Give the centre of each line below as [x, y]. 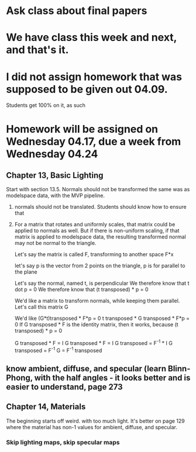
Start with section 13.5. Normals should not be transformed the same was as [98, 189]
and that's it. [37, 50]
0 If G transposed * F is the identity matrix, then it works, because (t [96, 325]
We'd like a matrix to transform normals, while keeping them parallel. [97, 301]
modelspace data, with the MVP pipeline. [56, 196]
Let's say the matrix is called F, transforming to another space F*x [94, 254]
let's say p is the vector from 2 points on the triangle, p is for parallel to [100, 266]
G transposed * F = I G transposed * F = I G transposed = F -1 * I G [93, 342]
